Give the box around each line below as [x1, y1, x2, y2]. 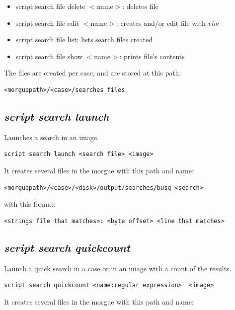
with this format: [4, 199, 56, 209]
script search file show [15, 51, 82, 61]
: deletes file [122, 1, 158, 11]
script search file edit [15, 17, 79, 28]
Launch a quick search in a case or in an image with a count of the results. [4, 263, 232, 273]
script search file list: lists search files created [15, 34, 153, 45]
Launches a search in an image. [4, 132, 99, 142]
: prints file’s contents [119, 51, 185, 61]
